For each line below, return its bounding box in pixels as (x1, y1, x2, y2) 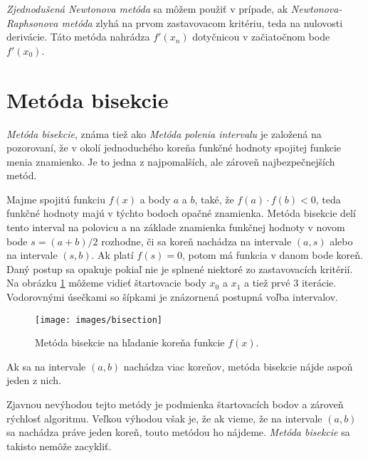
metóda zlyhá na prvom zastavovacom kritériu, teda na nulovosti (61, 15, 343, 30)
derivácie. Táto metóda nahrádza (6, 29, 150, 44)
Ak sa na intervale (6, 358, 86, 373)
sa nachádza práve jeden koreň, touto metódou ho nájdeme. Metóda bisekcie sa (6, 425, 350, 440)
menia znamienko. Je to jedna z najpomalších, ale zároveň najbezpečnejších (6, 154, 335, 169)
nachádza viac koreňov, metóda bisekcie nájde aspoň (123, 358, 353, 373)
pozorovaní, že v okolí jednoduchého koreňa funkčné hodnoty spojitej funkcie (6, 140, 341, 155)
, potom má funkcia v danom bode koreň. (182, 247, 363, 262)
